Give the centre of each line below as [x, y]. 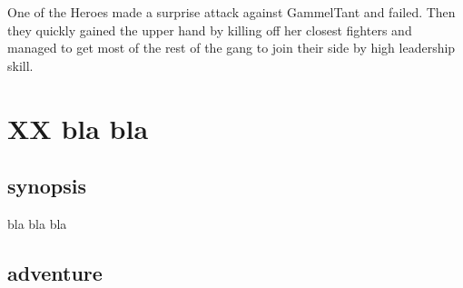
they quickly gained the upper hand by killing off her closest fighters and [210, 30]
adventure [55, 272]
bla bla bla [37, 223]
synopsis [47, 186]
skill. [20, 65]
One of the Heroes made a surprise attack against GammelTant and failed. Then [231, 12]
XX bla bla [78, 128]
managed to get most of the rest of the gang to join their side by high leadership [231, 48]
